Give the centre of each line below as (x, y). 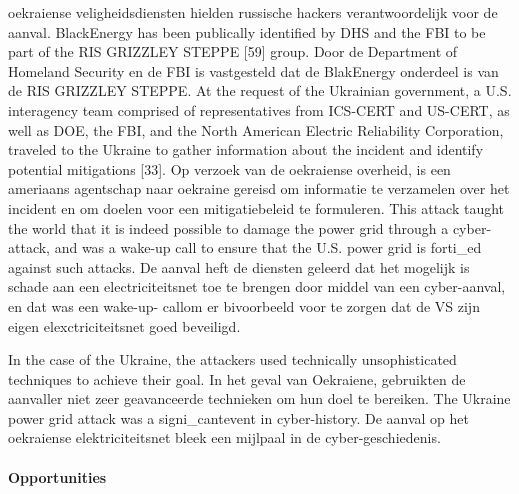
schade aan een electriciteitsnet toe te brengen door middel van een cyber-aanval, (257, 286)
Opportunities (57, 476)
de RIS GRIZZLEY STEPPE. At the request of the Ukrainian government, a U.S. (260, 90)
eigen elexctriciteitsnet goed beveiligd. (124, 325)
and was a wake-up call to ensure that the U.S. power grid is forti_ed (268, 247)
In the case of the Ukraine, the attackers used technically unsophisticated (232, 359)
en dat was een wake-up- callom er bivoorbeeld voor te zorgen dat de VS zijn (244, 305)
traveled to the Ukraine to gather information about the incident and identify (246, 149)
